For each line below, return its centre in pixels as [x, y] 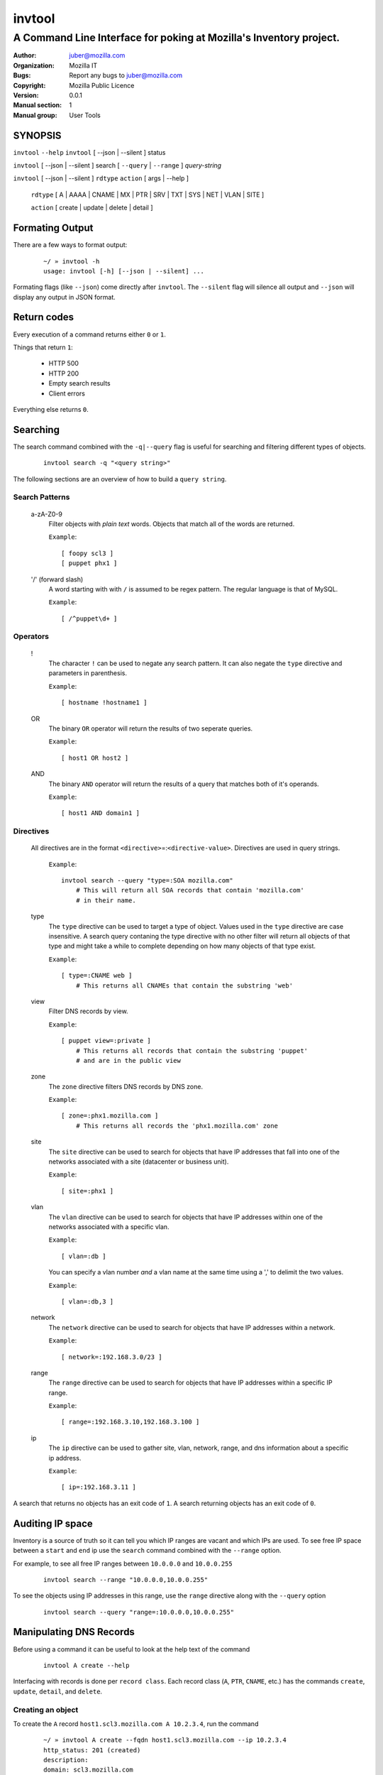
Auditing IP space [53, 1523]
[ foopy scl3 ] [88, 553]
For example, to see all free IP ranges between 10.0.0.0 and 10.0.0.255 [123, 1563]
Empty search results [80, 383]
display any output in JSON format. [65, 297]
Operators [31, 637]
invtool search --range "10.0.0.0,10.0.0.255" [126, 1579]
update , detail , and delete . [58, 1691]
